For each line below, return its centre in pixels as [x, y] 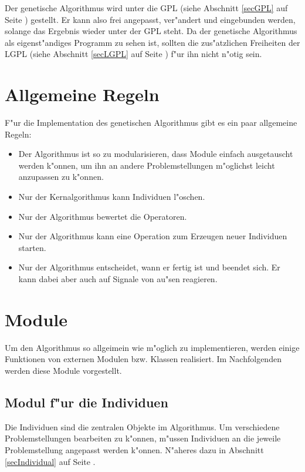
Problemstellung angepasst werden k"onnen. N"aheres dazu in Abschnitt [134, 449]
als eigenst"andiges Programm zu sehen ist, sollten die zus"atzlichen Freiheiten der [152, 42]
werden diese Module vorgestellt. [63, 370]
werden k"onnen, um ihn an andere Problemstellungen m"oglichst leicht [147, 165]
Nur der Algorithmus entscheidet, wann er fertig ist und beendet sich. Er [149, 267]
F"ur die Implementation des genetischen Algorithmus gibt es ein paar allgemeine [151, 123]
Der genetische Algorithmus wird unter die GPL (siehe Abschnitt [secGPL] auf [146, 8]
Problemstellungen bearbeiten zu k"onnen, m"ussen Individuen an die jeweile [143, 438]
